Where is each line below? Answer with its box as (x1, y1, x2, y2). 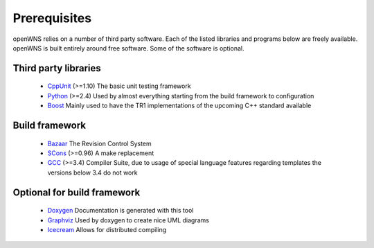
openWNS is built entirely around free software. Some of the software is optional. (12, 44, 245, 52)
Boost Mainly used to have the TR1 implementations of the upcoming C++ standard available (47, 101, 312, 110)
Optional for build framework (12, 186, 141, 198)
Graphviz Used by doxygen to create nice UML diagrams (47, 215, 209, 224)
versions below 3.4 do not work (47, 168, 138, 177)
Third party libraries (12, 62, 102, 74)
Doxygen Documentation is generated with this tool (47, 206, 194, 215)
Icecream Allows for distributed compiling (47, 225, 167, 233)
